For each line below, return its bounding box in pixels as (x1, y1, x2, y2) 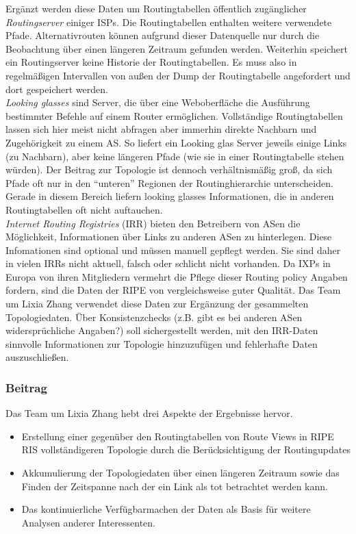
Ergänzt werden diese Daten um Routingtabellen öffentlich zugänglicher (5, 1, 307, 15)
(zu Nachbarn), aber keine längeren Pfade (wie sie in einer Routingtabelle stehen (5, 149, 344, 163)
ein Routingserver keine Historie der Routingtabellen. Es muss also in (5, 55, 297, 69)
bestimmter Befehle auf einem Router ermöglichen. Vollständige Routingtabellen (5, 108, 343, 123)
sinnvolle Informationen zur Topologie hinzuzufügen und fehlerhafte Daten (5, 336, 318, 351)
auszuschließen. (5, 350, 69, 364)
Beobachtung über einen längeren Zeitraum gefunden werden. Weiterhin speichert (5, 41, 348, 55)
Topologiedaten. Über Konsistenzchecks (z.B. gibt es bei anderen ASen (5, 309, 303, 324)
